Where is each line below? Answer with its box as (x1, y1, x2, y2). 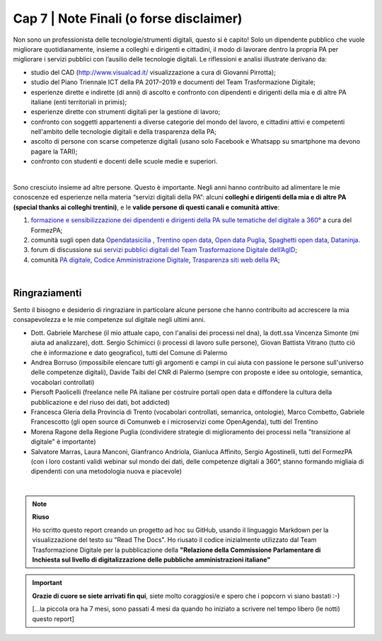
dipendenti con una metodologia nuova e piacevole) (30, 467, 183, 475)
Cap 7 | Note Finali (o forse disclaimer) (13, 11, 243, 26)
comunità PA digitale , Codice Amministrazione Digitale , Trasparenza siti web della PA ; (30, 255, 281, 264)
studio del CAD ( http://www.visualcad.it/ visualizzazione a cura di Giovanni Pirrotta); (30, 68, 276, 76)
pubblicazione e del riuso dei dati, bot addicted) (30, 398, 170, 406)
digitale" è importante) (30, 437, 96, 446)
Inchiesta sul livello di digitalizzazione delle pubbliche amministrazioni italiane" (32, 555, 271, 564)
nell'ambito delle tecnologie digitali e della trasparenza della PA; (30, 127, 217, 136)
